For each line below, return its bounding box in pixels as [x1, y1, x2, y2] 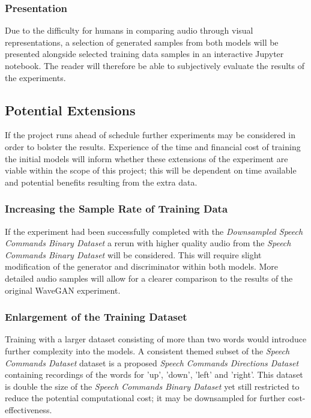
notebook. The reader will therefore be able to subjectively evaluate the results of [5, 59, 304, 71]
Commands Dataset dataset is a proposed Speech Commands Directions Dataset [5, 356, 299, 369]
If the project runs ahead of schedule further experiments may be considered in [5, 129, 295, 141]
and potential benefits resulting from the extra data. [5, 175, 198, 188]
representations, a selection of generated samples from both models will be [5, 35, 279, 48]
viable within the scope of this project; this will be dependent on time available [5, 164, 297, 177]
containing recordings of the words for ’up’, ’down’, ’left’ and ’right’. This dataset [5, 368, 303, 381]
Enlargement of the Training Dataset [5, 309, 187, 324]
